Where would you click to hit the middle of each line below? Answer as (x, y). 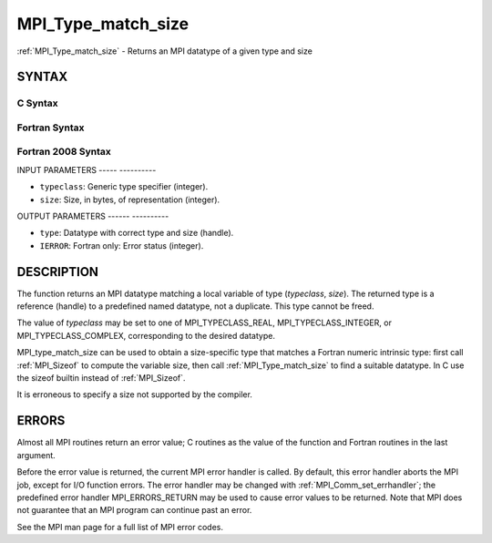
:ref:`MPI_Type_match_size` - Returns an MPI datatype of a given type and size (165, 51)
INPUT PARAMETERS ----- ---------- (87, 169)
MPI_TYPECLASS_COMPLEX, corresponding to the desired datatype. (146, 335)
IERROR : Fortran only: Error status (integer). (122, 245)
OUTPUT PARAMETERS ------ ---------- (93, 216)
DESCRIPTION (58, 272)
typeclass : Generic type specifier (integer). (124, 187)
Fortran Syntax (51, 128)
